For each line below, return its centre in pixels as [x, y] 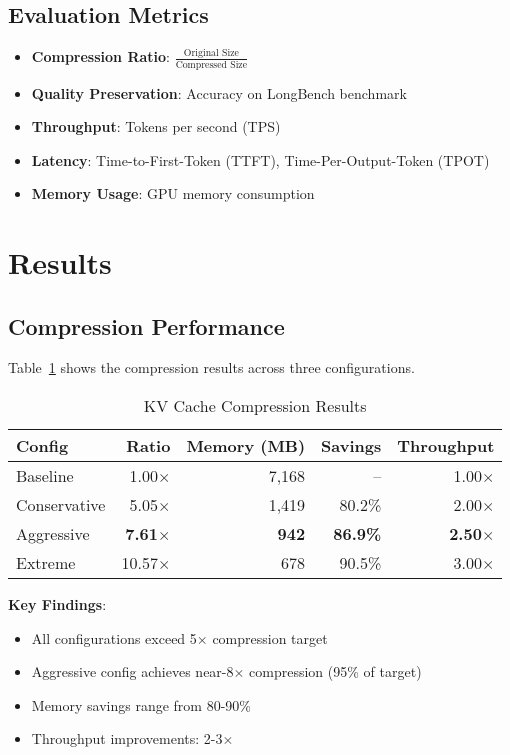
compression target [270, 637]
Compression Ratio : [100, 56]
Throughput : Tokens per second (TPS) [156, 126]
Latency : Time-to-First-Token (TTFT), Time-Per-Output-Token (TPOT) [260, 159]
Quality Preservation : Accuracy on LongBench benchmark [219, 92]
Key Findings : [57, 604]
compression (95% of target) [335, 671]
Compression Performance [146, 325]
